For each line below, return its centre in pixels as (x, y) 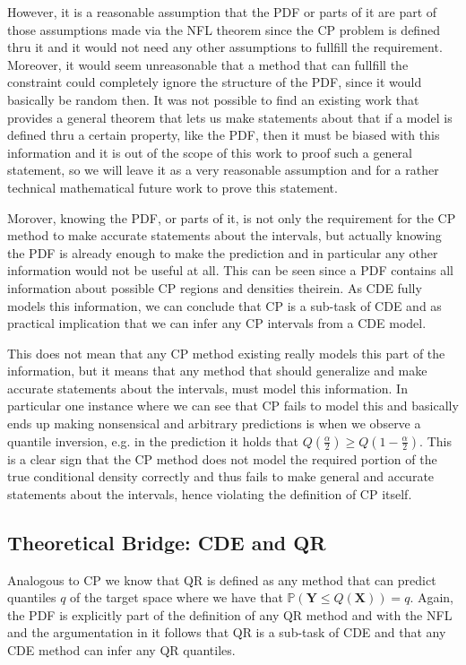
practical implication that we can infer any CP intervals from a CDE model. (217, 323)
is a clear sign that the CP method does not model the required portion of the (222, 458)
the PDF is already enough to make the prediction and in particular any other (223, 252)
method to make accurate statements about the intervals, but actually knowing (224, 235)
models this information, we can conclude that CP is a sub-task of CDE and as (224, 305)
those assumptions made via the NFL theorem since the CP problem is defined (224, 29)
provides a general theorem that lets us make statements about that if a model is (230, 117)
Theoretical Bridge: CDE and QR (167, 542)
